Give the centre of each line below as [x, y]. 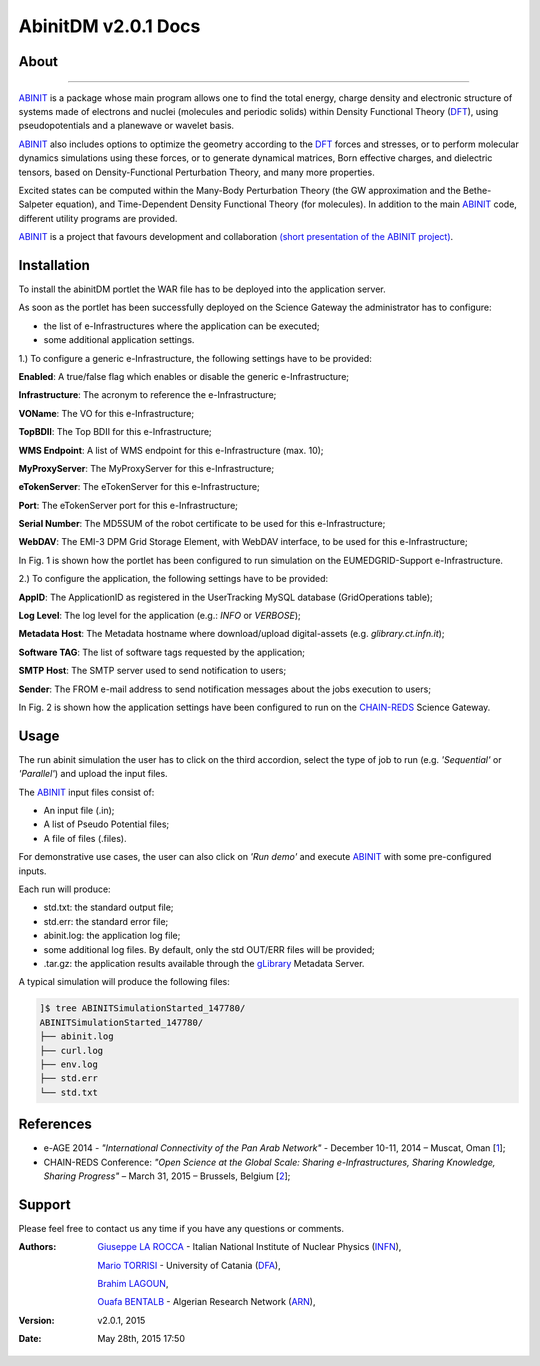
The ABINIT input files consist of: [86, 792]
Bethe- [477, 190]
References [55, 1124]
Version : [36, 1320]
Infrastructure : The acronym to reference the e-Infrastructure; [147, 395]
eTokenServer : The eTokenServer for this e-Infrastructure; [139, 487]
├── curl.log [71, 1050]
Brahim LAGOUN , [133, 1284]
